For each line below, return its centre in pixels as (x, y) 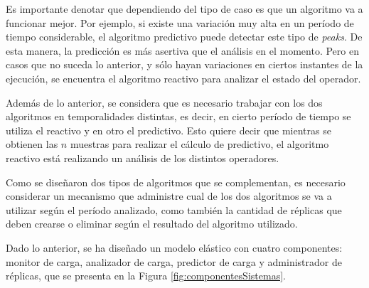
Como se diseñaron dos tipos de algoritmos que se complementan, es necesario (176, 182)
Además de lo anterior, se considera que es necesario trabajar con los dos (164, 102)
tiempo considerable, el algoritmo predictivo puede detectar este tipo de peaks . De (184, 37)
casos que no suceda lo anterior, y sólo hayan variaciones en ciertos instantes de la (184, 64)
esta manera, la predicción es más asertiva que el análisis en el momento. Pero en (182, 50)
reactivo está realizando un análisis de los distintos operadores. (143, 158)
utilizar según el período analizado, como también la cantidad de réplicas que (174, 209)
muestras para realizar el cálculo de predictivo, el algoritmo (199, 144)
